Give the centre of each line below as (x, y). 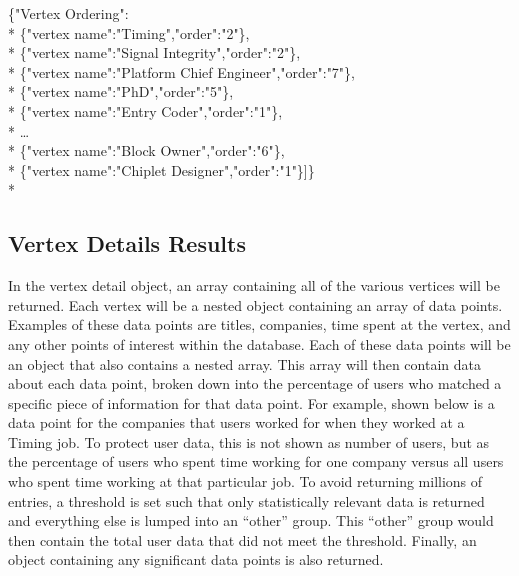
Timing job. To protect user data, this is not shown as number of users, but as (249, 441)
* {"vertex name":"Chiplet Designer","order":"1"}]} (161, 169)
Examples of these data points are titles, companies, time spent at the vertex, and (259, 324)
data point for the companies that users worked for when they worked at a (236, 422)
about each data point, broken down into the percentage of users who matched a (255, 383)
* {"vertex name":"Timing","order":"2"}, (129, 32)
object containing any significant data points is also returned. (196, 559)
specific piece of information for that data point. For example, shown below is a (251, 402)
